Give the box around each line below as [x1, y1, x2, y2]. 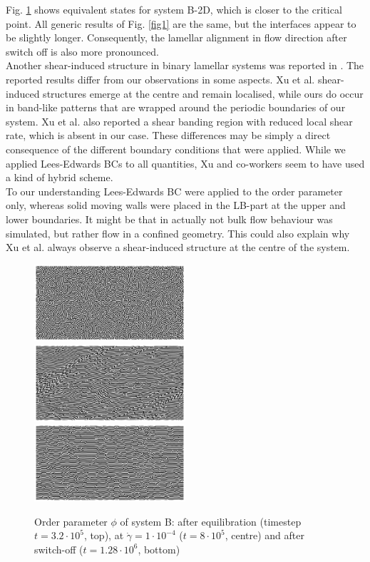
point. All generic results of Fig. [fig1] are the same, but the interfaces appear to [6, 16, 356, 31]
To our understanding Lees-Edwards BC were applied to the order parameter [6, 183, 343, 198]
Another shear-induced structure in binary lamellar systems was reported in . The [6, 58, 364, 73]
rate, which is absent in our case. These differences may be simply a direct [6, 128, 331, 143]
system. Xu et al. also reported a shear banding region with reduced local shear [6, 113, 353, 128]
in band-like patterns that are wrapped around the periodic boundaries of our [6, 100, 346, 115]
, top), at [83, 528, 124, 543]
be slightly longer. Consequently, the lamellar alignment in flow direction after [6, 30, 347, 45]
